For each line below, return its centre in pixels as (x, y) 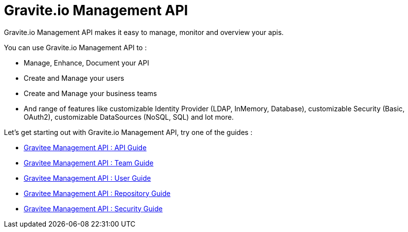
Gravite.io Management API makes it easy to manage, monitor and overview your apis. (144, 32)
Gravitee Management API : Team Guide (89, 163)
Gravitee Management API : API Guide (85, 147)
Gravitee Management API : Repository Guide (97, 193)
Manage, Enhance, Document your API (86, 63)
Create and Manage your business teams (90, 93)
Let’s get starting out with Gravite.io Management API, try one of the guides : (128, 132)
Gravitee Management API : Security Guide (93, 208)
